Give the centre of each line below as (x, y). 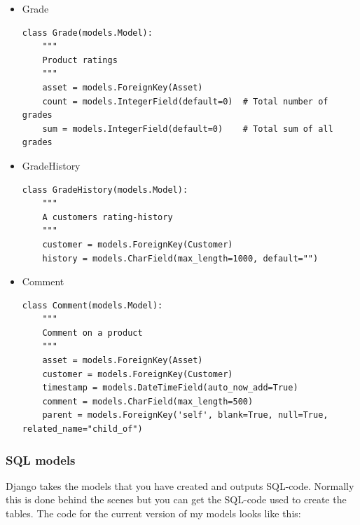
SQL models (41, 459)
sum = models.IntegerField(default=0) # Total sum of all (188, 129)
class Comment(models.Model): (92, 305)
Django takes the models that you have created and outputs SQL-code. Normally (180, 485)
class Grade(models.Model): (87, 33)
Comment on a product (92, 333)
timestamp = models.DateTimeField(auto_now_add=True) (170, 388)
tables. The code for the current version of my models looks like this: (153, 513)
